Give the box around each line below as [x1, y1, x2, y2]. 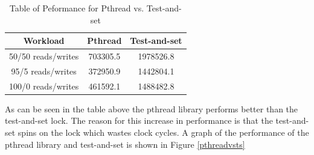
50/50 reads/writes [9, 50, 79, 62]
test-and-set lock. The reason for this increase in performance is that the [5, 114, 273, 127]
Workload [23, 34, 65, 47]
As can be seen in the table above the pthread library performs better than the [5, 102, 298, 115]
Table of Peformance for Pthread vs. [9, 2, 144, 14]
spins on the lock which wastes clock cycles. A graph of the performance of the [18, 126, 309, 138]
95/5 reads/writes [11, 64, 77, 77]
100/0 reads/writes [9, 79, 79, 92]
